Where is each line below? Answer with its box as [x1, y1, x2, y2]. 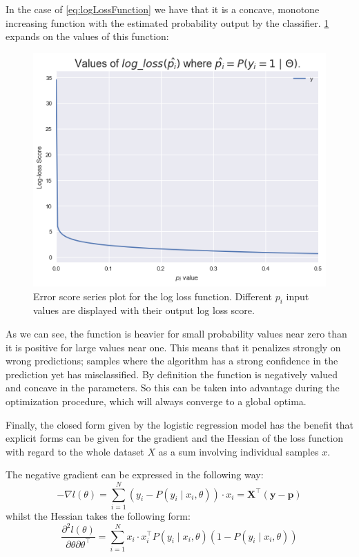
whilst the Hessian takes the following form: [6, 509, 191, 522]
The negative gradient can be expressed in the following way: [6, 467, 264, 482]
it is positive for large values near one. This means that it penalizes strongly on [6, 340, 341, 354]
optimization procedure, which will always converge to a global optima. [6, 393, 307, 408]
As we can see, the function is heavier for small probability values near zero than [6, 326, 347, 340]
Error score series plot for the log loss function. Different [33, 289, 272, 303]
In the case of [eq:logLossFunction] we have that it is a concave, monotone [6, 2, 320, 16]
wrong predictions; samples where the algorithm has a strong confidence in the [6, 353, 338, 368]
